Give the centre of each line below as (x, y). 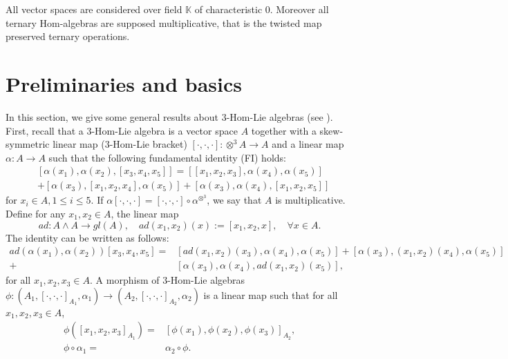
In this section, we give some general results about (112, 116)
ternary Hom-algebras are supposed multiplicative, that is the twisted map (164, 22)
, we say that (234, 200)
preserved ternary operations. (68, 36)
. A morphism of (125, 280)
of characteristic (228, 9)
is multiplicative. (310, 200)
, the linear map (145, 213)
